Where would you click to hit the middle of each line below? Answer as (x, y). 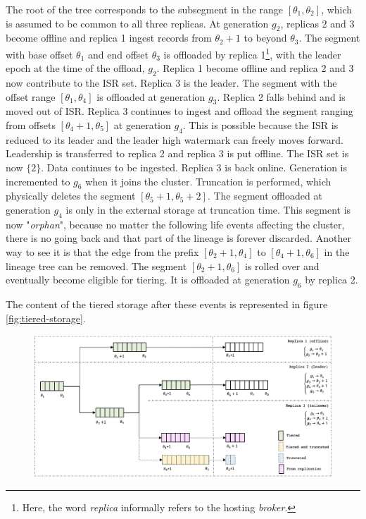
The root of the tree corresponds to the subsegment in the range (145, 9)
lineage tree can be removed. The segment (96, 265)
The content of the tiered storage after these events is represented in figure (167, 304)
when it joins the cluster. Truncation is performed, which (208, 181)
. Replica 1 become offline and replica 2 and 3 (255, 68)
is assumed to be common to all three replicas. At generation (137, 23)
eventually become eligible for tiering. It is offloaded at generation (148, 280)
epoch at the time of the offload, (75, 68)
